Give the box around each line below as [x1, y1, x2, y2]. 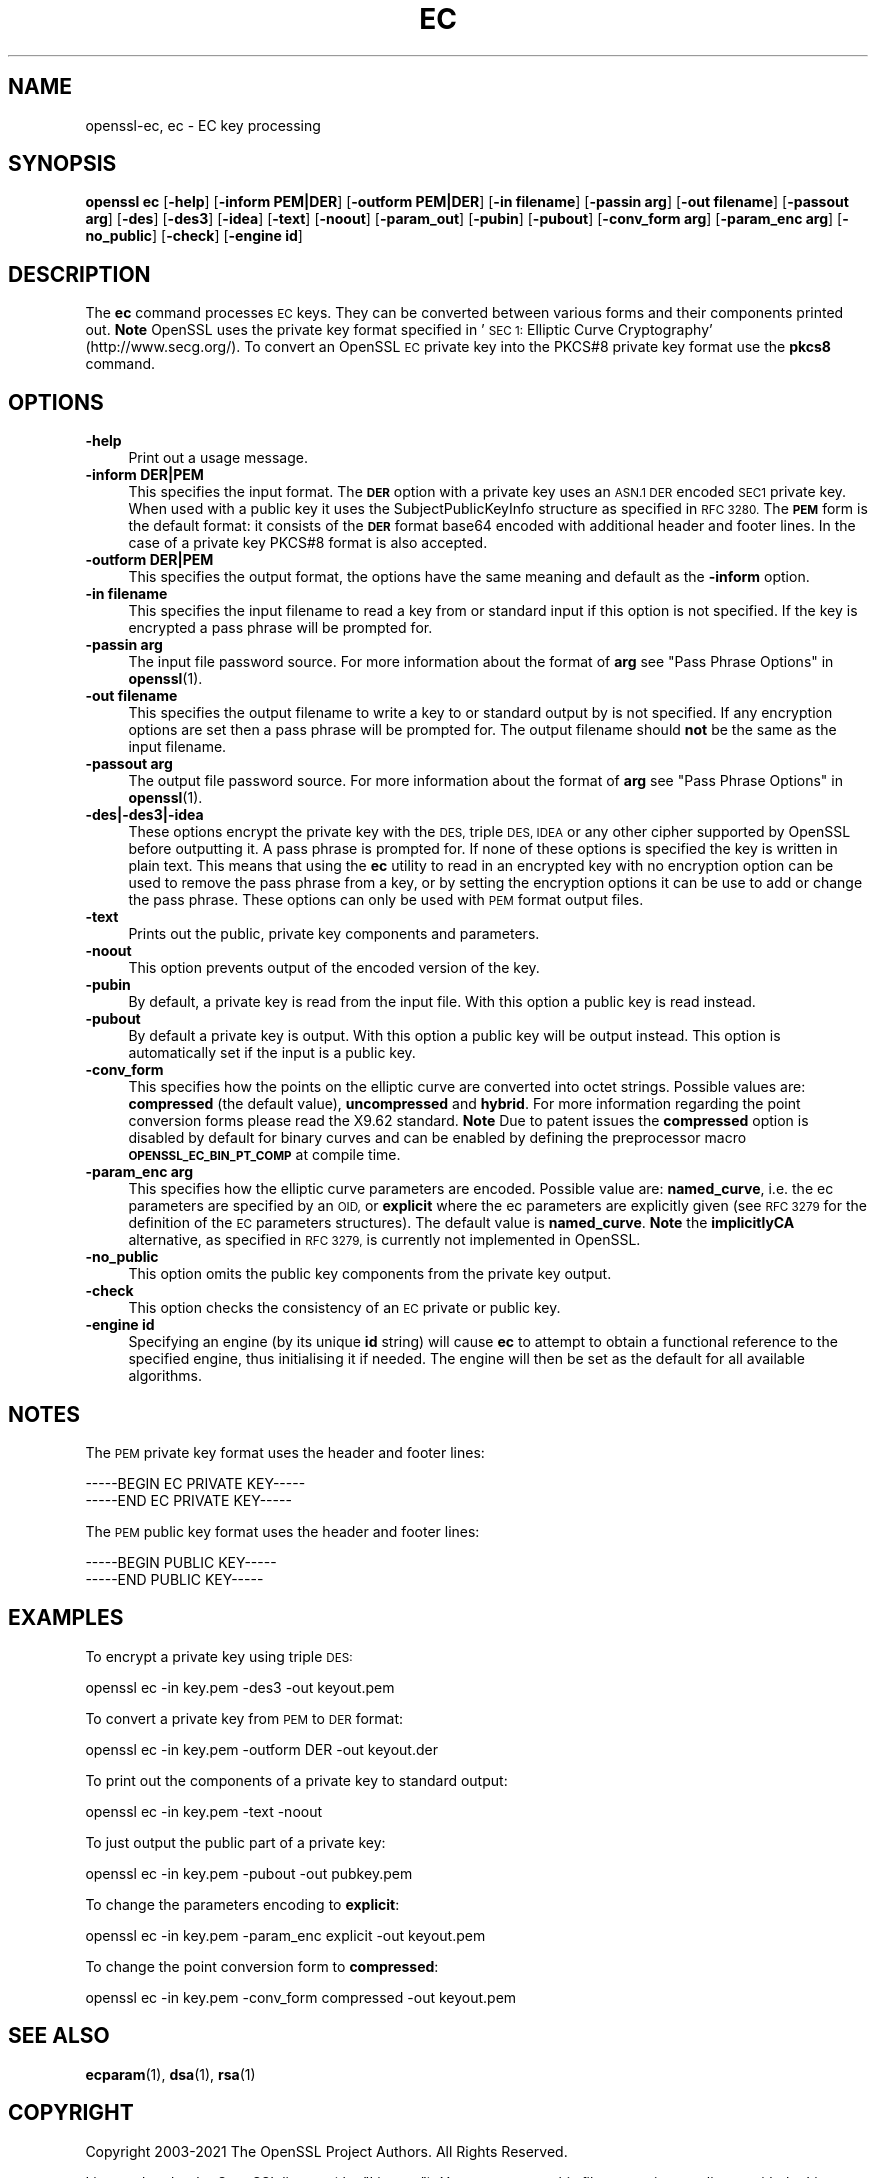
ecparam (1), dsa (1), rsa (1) [85, 2065, 256, 2083]
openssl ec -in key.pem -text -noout [85, 1802, 323, 1820]
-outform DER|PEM [85, 551, 214, 569]
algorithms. [128, 1367, 202, 1385]
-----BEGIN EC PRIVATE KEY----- [85, 1474, 306, 1492]
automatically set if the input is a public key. [128, 1044, 416, 1062]
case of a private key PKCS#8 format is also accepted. [128, 534, 488, 552]
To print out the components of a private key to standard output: [85, 1771, 508, 1789]
